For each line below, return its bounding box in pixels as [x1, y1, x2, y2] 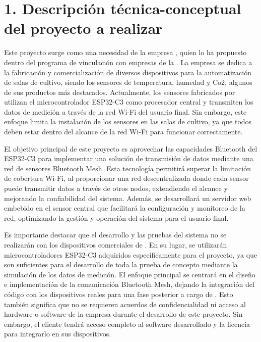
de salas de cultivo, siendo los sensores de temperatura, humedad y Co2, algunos [4, 77, 252, 87]
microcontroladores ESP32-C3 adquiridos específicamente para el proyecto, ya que [4, 249, 257, 260]
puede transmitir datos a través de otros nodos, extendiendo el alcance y [4, 183, 228, 193]
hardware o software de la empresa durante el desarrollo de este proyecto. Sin [4, 309, 243, 319]
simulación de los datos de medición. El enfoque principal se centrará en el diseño [4, 269, 255, 279]
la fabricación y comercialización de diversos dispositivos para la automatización [4, 67, 251, 77]
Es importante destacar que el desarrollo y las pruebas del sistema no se [4, 229, 227, 240]
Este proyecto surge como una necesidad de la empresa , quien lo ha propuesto [4, 47, 247, 58]
